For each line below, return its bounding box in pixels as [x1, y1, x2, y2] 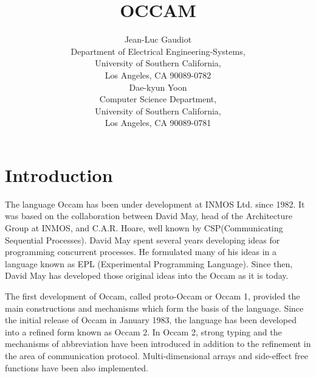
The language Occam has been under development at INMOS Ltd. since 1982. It [5, 197, 305, 210]
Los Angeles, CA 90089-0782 [105, 68, 211, 81]
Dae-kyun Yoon [129, 80, 187, 93]
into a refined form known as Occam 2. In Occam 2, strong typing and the [5, 325, 282, 338]
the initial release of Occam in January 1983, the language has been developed [5, 313, 297, 326]
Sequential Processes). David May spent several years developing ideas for [5, 233, 280, 246]
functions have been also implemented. [5, 361, 148, 374]
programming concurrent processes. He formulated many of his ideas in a [5, 245, 277, 258]
